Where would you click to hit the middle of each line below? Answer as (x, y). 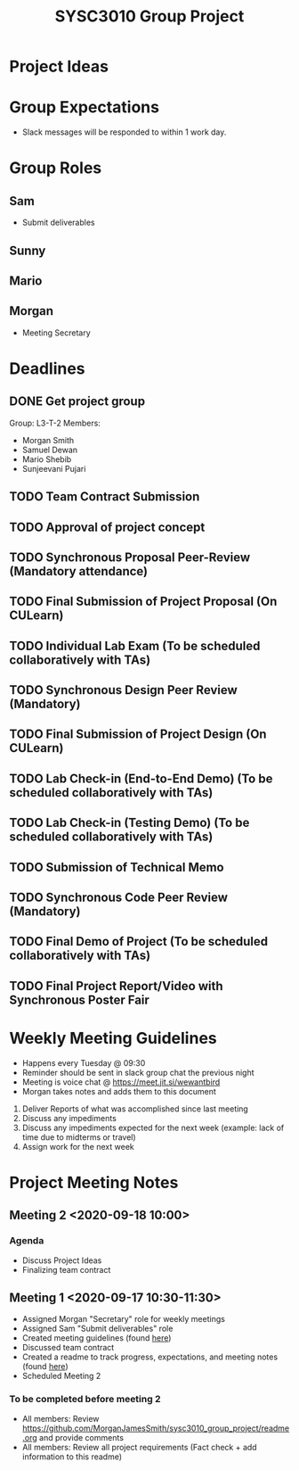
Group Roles (56, 168)
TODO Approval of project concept (107, 527)
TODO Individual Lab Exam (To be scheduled (135, 645)
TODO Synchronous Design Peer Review (123, 690)
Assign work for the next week (78, 1146)
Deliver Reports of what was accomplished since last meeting (135, 1109)
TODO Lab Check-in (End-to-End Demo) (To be (141, 778)
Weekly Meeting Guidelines (113, 1038)
